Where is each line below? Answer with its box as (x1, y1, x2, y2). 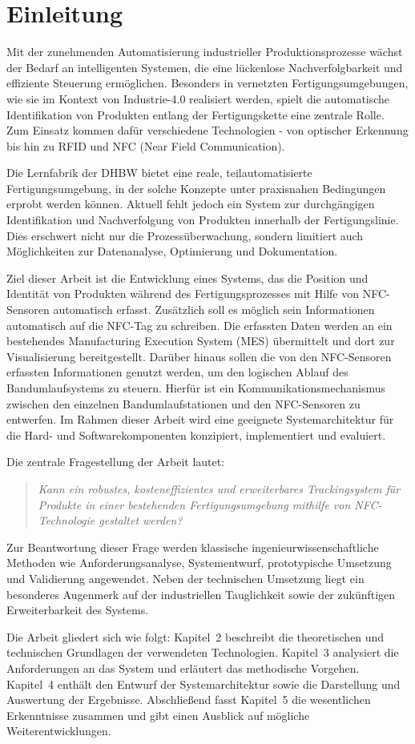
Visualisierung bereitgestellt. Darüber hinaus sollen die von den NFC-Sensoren (6, 348, 392, 364)
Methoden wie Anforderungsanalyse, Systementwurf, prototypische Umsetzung (6, 554, 392, 571)
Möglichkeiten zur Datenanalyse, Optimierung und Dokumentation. (6, 243, 338, 259)
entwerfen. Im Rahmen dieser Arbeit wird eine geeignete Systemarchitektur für (6, 411, 394, 428)
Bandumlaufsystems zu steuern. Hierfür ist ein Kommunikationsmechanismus (6, 380, 386, 396)
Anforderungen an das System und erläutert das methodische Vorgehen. (6, 659, 360, 676)
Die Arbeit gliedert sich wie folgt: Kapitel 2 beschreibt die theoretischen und (6, 628, 385, 645)
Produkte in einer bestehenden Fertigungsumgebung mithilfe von (38, 496, 351, 513)
